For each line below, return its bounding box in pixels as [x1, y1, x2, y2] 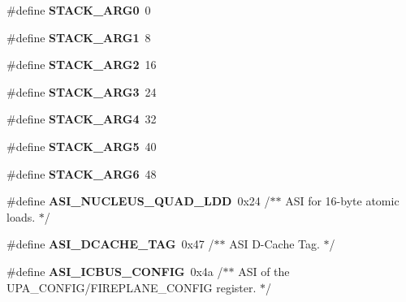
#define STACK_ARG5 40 [6, 137, 157, 154]
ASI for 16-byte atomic [285, 192, 400, 209]
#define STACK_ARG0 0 [6, 2, 151, 18]
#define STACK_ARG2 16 [6, 56, 157, 73]
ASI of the [238, 262, 290, 279]
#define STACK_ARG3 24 [6, 83, 157, 100]
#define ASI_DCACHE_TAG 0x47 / [6, 235, 214, 252]
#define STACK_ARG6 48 [6, 165, 157, 182]
